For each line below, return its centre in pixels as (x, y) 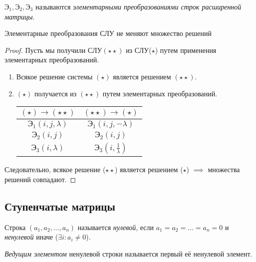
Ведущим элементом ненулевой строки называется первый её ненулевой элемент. (128, 253)
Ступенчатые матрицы (60, 206)
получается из (55, 93)
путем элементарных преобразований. (160, 93)
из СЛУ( (139, 50)
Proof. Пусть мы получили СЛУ (53, 50)
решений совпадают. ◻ (40, 179)
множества (224, 169)
